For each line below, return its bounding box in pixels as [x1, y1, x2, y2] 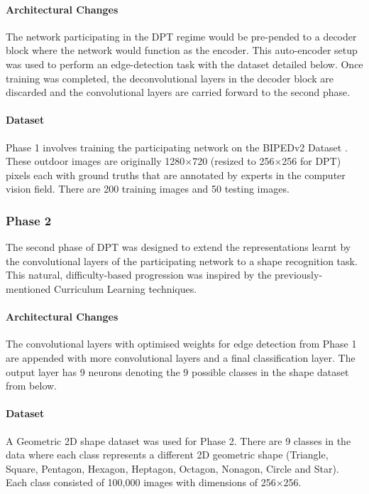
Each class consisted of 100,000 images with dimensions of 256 [6, 475, 276, 490]
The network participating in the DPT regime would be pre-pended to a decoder [6, 28, 357, 43]
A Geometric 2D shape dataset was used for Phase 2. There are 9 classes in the [6, 433, 351, 448]
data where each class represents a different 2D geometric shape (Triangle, [6, 447, 329, 462]
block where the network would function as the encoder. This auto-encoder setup [6, 43, 358, 58]
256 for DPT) [282, 154, 341, 168]
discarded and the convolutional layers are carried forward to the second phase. [6, 85, 351, 100]
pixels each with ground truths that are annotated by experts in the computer [6, 167, 346, 182]
